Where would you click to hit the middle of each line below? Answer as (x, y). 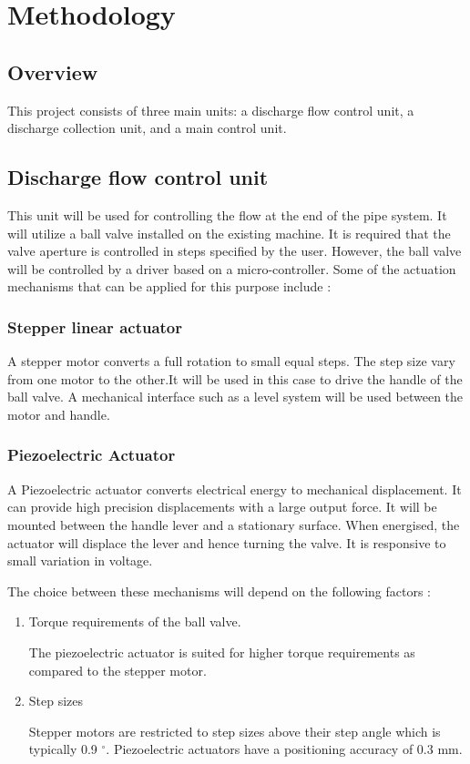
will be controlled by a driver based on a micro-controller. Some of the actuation (232, 268)
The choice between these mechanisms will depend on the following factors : (220, 591)
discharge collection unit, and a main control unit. (147, 128)
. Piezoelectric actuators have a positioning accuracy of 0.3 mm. (284, 749)
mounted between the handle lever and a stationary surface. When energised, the (234, 524)
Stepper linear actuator (95, 326)
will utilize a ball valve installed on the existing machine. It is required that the (229, 233)
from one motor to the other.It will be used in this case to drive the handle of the (235, 378)
